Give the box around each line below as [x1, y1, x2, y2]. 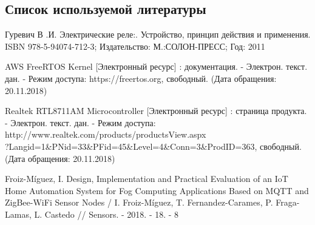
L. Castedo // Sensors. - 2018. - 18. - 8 [34, 207, 179, 220]
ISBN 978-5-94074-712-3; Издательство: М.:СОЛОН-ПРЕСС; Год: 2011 [5, 39, 265, 52]
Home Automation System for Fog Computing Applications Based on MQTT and [5, 184, 309, 196]
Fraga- [276, 196, 300, 209]
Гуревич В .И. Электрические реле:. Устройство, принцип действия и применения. [5, 28, 311, 41]
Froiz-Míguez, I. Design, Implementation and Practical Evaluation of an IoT [5, 172, 288, 185]
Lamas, [5, 207, 32, 220]
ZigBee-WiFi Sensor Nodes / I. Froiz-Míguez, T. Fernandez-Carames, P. [5, 196, 273, 209]
